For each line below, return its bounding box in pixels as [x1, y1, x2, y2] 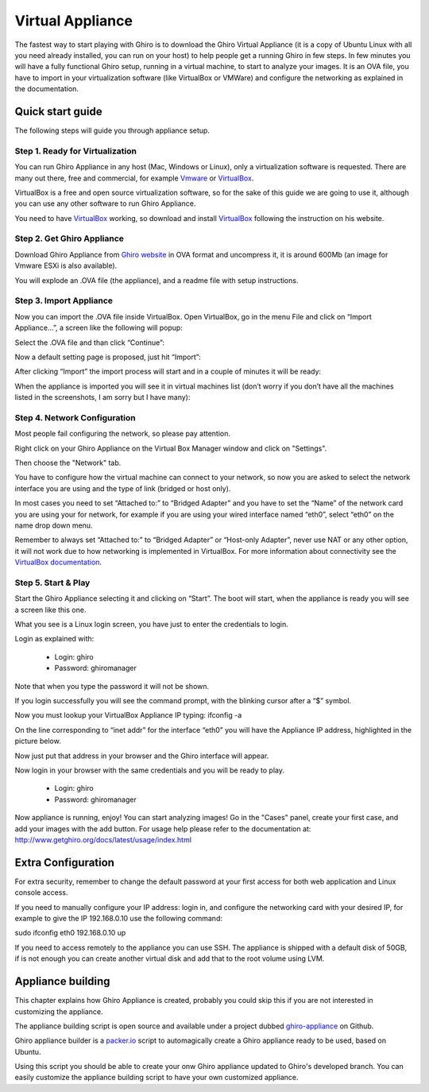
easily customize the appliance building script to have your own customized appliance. [14, 1073, 299, 1082]
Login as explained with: [14, 634, 95, 644]
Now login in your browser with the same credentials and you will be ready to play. [14, 765, 285, 775]
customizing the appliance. [14, 1006, 103, 1016]
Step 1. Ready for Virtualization [14, 145, 137, 157]
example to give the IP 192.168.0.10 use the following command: [14, 914, 222, 924]
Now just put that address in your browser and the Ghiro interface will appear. [14, 751, 269, 761]
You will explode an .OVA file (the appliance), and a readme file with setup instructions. [14, 275, 299, 285]
